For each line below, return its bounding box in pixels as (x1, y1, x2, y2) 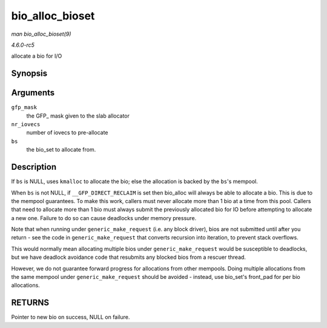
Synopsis (11, 69, 48, 79)
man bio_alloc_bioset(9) (11, 30, 71, 38)
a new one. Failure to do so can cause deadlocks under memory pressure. (11, 214, 197, 221)
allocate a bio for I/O (11, 52, 62, 60)
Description (11, 162, 57, 172)
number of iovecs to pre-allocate (26, 129, 108, 136)
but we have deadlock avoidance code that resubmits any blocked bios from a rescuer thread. (11, 253, 246, 261)
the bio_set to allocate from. (26, 146, 96, 153)
